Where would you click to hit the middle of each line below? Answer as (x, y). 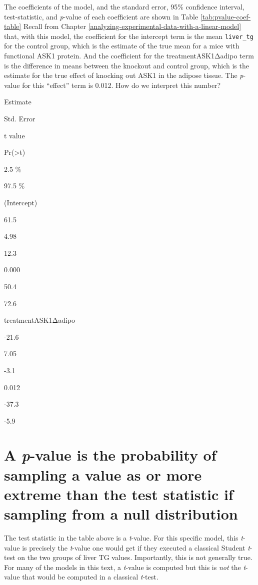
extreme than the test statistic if (119, 494)
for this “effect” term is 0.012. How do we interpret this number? (121, 85)
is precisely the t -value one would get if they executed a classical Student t (136, 547)
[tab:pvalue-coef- (225, 16)
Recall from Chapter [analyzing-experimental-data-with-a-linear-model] (132, 26)
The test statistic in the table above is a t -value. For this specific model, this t (123, 537)
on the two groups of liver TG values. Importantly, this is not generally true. (135, 557)
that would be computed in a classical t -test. (90, 577)
